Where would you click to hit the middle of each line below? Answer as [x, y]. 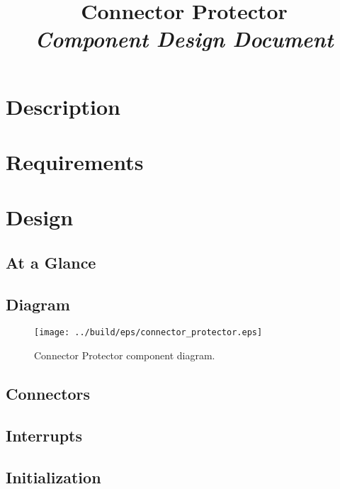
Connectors [48, 394]
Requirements [75, 161]
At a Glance [51, 262]
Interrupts [44, 435]
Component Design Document [184, 39]
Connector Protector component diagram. [125, 355]
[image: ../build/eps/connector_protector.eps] [148, 333]
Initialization [53, 477]
